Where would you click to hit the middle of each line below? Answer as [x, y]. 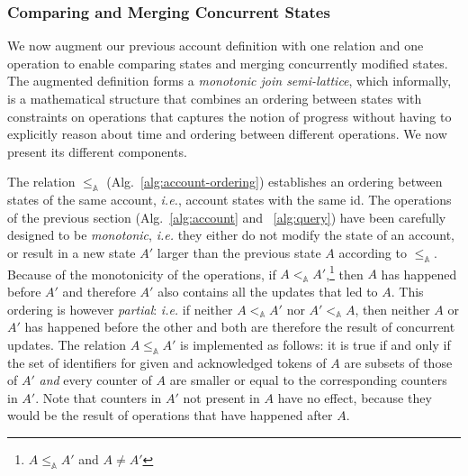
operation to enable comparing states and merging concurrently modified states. [228, 63]
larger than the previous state [239, 252]
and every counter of [95, 380]
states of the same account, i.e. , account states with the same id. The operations [229, 200]
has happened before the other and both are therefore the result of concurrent [240, 327]
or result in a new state [72, 252]
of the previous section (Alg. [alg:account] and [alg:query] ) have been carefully [227, 217]
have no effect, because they [355, 397]
